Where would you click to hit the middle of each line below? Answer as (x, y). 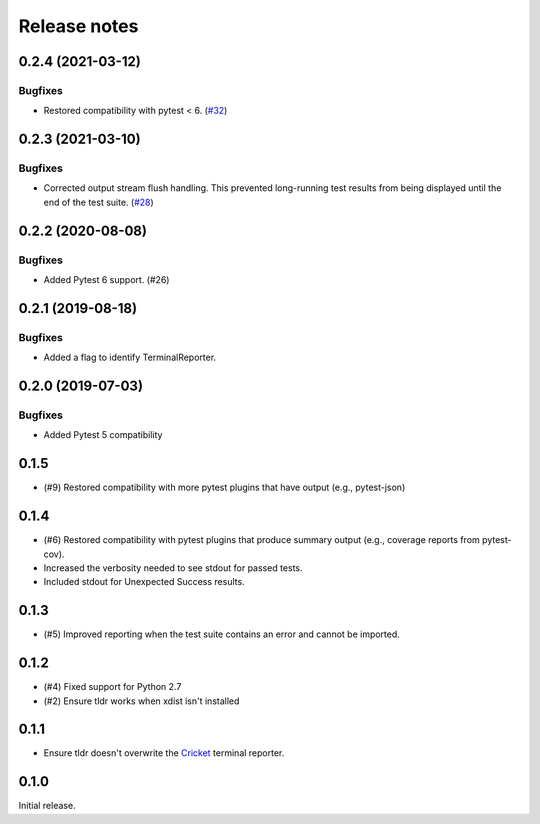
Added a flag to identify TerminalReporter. (130, 357)
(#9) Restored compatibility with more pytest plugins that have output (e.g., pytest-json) (224, 487)
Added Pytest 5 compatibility (103, 435)
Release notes (78, 26)
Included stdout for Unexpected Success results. (144, 582)
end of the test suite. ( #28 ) (98, 202)
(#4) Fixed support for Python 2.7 (112, 687)
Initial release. (47, 806)
